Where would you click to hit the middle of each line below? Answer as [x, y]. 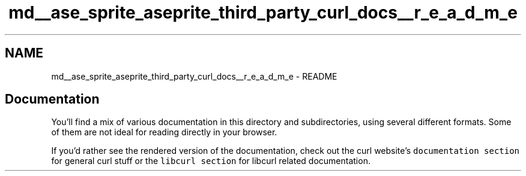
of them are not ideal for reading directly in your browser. [164, 132]
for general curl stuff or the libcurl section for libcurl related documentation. [211, 161]
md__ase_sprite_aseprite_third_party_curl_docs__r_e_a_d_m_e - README [194, 76]
